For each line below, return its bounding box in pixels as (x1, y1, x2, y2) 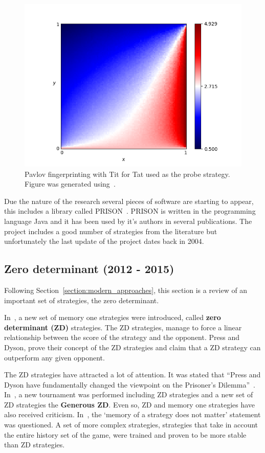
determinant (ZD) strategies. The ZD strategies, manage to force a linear (4, 322, 242, 332)
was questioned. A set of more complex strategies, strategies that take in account (4, 419, 258, 430)
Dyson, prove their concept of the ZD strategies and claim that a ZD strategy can (4, 342, 261, 352)
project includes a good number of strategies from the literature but (4, 225, 217, 236)
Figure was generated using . (25, 178, 116, 189)
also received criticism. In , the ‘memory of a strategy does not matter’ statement (4, 409, 261, 420)
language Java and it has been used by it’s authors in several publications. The (4, 215, 252, 226)
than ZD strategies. (4, 439, 65, 450)
